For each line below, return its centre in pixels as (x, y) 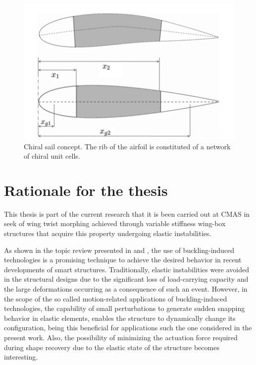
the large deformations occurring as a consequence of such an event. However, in (126, 289)
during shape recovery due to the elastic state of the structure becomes (112, 347)
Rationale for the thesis (86, 190)
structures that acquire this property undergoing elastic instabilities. (108, 233)
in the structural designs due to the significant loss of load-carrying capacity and (126, 279)
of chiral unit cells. (52, 156)
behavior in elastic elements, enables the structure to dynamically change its (120, 318)
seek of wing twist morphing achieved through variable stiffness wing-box (115, 223)
